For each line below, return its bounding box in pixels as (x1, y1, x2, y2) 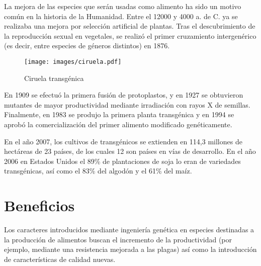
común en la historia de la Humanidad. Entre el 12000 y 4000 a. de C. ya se (4, 11, 238, 21)
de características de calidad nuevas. (4, 253, 116, 264)
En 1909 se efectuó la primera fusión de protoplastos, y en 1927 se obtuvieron (4, 90, 243, 100)
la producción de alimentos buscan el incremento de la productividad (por (4, 234, 232, 244)
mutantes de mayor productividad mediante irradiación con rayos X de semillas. (4, 99, 250, 110)
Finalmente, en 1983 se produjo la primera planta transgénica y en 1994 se (4, 109, 234, 120)
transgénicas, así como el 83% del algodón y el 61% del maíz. (4, 165, 192, 176)
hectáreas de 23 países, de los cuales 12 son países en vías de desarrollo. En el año (4, 146, 256, 156)
